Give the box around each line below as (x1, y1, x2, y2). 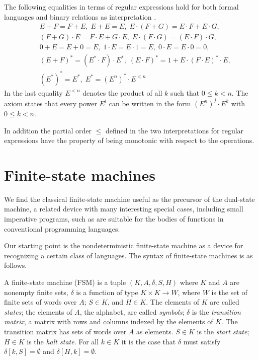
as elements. (136, 326, 174, 336)
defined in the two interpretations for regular (105, 125, 244, 135)
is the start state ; (197, 326, 249, 336)
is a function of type (76, 286, 138, 297)
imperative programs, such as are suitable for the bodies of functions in (4, 213, 224, 224)
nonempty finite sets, (4, 286, 68, 297)
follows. (4, 260, 27, 270)
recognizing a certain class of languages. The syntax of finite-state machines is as (4, 250, 253, 260)
